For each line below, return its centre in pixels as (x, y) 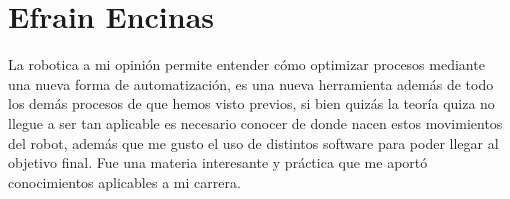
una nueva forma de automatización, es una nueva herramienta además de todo (251, 83)
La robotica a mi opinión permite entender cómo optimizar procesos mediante (246, 64)
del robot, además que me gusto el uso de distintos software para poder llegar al (253, 142)
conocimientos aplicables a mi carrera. (124, 181)
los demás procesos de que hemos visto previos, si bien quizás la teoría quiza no (251, 103)
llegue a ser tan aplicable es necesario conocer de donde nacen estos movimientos (255, 122)
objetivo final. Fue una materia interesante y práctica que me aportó (218, 162)
